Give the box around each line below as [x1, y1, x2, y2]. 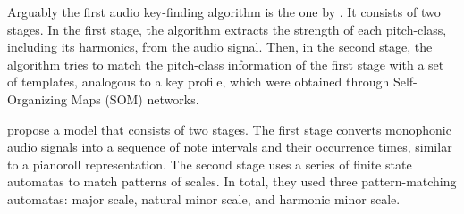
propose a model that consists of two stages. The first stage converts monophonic [7, 119, 451, 138]
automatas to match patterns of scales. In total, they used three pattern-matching [7, 172, 457, 191]
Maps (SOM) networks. [71, 89, 199, 108]
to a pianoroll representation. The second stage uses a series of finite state [7, 154, 412, 173]
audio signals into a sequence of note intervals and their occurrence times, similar [7, 137, 452, 156]
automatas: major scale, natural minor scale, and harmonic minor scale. [7, 189, 401, 208]
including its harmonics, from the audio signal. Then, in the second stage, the [7, 37, 433, 56]
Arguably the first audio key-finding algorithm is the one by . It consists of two [7, 3, 441, 21]
